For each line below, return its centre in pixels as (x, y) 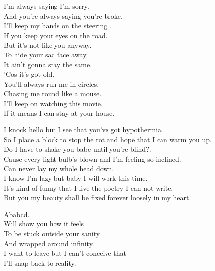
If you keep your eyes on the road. (56, 35)
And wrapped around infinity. (49, 243)
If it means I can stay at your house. (59, 113)
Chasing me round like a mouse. (53, 93)
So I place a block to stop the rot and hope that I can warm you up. (108, 139)
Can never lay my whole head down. (59, 168)
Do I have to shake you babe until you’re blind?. (78, 149)
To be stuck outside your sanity (52, 234)
